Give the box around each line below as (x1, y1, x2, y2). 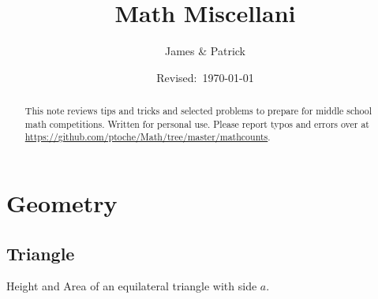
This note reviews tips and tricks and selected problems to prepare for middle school (24, 104, 372, 118)
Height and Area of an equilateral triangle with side (6, 278, 257, 294)
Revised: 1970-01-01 (156, 69, 254, 85)
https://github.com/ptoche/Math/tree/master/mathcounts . (24, 130, 271, 144)
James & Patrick (165, 43, 245, 59)
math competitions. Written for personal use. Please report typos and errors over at (24, 117, 369, 130)
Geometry (6, 187, 118, 219)
